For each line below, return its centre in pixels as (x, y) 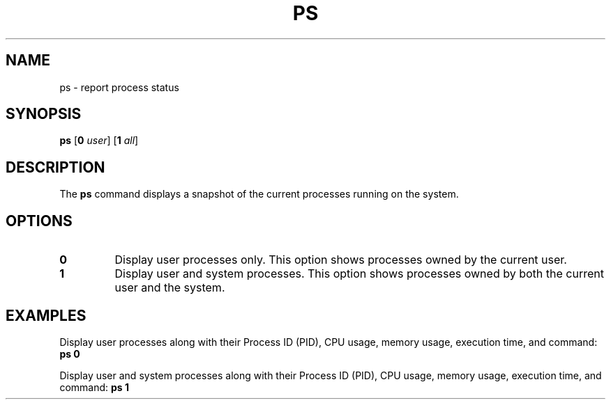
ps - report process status (119, 87)
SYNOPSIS (44, 114)
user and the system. (170, 288)
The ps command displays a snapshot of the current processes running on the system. (259, 194)
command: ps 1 (95, 387)
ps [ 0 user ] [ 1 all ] (99, 141)
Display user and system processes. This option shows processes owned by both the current (359, 274)
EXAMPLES (46, 315)
